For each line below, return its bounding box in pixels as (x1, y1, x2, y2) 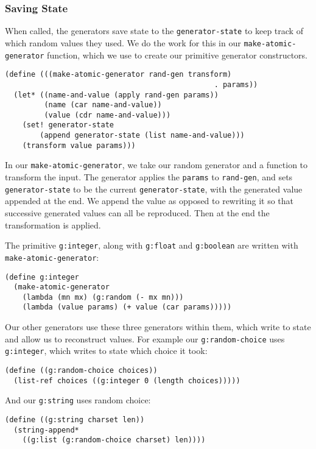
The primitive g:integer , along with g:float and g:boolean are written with (5, 239, 298, 252)
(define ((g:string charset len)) (5, 415, 145, 424)
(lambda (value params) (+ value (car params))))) (22, 303, 232, 312)
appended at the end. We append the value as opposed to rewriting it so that (5, 194, 293, 207)
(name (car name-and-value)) (44, 101, 162, 110)
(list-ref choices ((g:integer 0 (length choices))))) (13, 376, 241, 385)
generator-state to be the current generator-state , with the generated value (5, 182, 303, 195)
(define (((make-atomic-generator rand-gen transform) (5, 70, 232, 79)
